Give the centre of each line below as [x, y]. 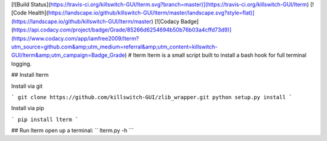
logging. [21, 64]
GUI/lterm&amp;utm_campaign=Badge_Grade [68, 55]
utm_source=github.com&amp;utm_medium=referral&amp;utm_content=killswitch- [114, 47]
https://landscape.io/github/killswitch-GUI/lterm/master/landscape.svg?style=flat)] [151, 13]
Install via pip [28, 108]
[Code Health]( [30, 13]
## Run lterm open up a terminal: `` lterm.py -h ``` [73, 131]
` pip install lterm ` [45, 119]
